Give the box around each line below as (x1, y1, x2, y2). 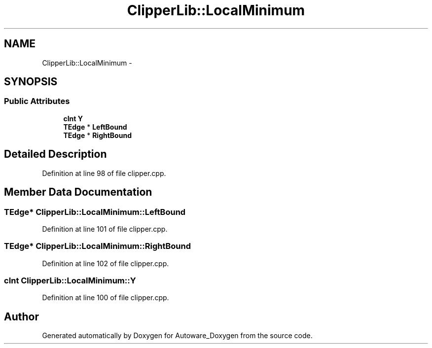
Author (4, 310, 39, 323)
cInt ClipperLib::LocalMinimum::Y (4, 276, 136, 285)
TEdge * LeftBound (63, 122, 127, 131)
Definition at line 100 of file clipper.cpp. (42, 293, 169, 302)
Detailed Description (4, 148, 107, 161)
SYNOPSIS (4, 75, 58, 88)
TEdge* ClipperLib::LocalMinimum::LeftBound (4, 207, 186, 217)
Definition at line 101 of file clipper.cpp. (42, 224, 168, 233)
